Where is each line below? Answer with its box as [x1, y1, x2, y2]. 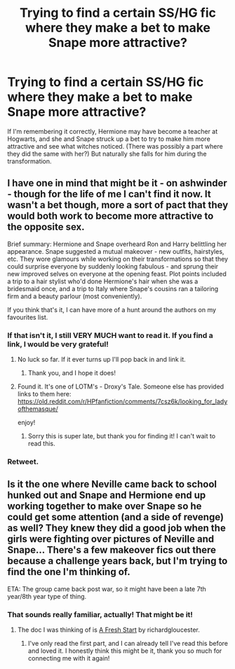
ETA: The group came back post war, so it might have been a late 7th [7, 584, 206, 593]
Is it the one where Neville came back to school [7, 478, 217, 490]
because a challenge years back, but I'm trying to [7, 555, 228, 567]
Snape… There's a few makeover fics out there [7, 544, 216, 556]
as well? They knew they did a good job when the [7, 522, 226, 534]
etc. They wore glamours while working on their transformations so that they [7, 255, 229, 263]
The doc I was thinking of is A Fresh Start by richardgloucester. [17, 626, 200, 634]
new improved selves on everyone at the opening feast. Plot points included [7, 269, 227, 278]
